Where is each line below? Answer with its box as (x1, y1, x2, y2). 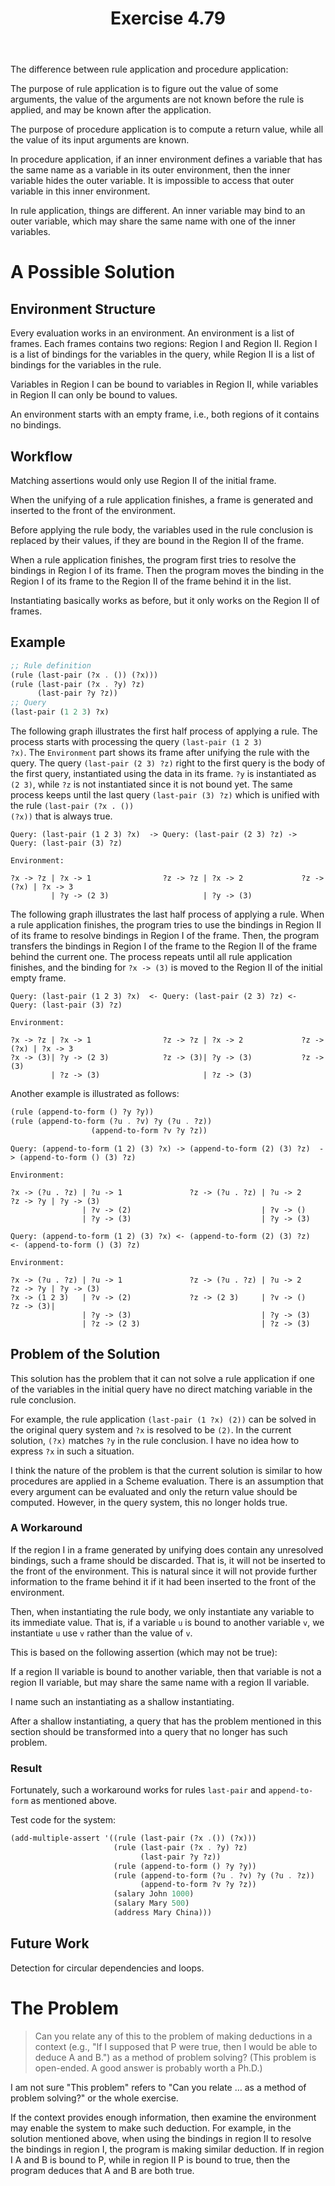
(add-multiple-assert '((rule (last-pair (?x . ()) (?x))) (10, 1833, 257, 1844)
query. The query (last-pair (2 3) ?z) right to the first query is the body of (10, 757, 326, 769)
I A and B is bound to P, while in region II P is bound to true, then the (10, 2153, 291, 2166)
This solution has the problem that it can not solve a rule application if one (10, 1372, 315, 1384)
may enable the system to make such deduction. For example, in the (10, 2122, 292, 2134)
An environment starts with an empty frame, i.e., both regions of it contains (10, 408, 320, 421)
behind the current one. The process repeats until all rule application (10, 951, 293, 963)
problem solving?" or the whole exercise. (10, 2092, 179, 2104)
